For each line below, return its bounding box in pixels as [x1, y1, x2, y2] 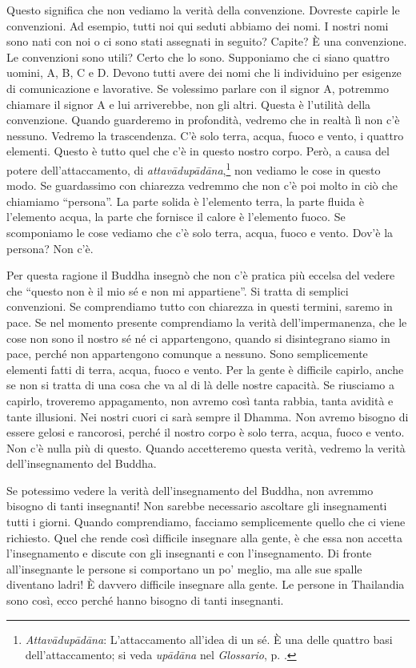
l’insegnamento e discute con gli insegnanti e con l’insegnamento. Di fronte [6, 545, 372, 561]
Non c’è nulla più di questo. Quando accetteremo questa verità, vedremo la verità [6, 439, 406, 456]
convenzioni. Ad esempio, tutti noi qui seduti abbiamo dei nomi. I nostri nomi [6, 17, 389, 34]
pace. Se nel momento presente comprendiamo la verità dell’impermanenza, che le [6, 313, 407, 330]
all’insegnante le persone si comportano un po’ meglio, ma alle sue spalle [6, 560, 362, 577]
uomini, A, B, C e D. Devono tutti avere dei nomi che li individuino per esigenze [6, 64, 402, 81]
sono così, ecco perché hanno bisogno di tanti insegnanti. [6, 592, 284, 609]
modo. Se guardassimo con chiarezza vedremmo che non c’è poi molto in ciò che [6, 177, 398, 194]
